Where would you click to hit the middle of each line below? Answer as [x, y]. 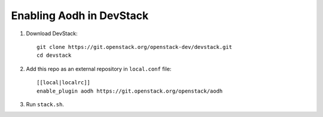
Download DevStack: [52, 33]
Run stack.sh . [45, 104]
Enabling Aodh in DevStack [80, 16]
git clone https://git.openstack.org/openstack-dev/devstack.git [135, 47]
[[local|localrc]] [64, 83]
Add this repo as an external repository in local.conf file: [99, 69]
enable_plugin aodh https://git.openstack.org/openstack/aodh [130, 91]
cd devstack [54, 56]
